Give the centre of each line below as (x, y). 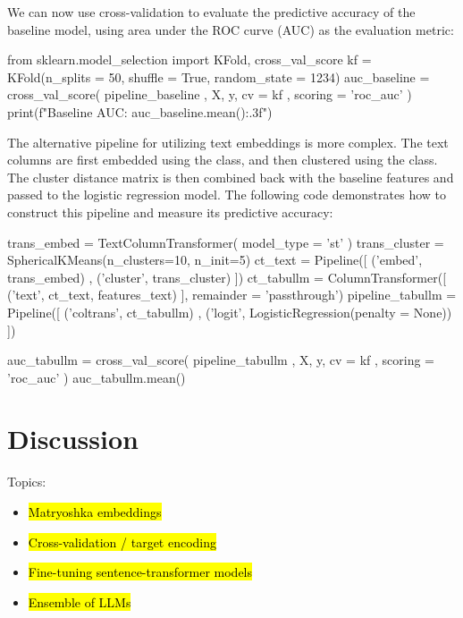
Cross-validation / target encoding (122, 542)
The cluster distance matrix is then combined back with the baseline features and (231, 177)
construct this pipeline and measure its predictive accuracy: (170, 212)
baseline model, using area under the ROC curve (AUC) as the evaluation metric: (231, 29)
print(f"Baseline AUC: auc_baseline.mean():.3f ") (140, 111)
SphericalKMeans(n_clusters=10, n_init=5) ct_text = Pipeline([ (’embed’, (215, 260)
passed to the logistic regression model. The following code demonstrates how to (227, 195)
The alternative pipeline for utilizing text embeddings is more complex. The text (228, 142)
